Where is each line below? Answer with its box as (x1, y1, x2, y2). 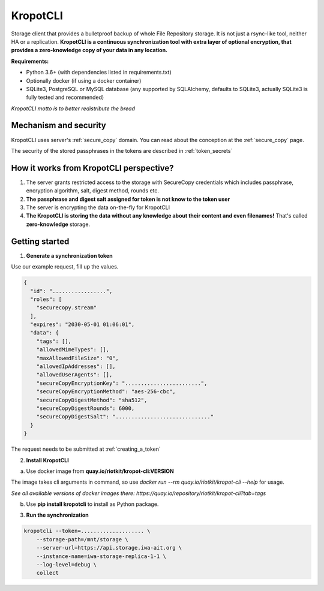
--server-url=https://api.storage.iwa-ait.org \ (36, 544, 182, 551)
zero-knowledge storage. (26, 221, 90, 228)
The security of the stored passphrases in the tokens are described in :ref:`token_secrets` (11, 147, 233, 154)
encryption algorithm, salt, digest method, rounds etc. (26, 187, 159, 194)
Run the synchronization (26, 511, 89, 518)
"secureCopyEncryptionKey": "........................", (36, 379, 208, 387)
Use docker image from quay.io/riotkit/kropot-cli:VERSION (26, 468, 174, 475)
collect (36, 569, 59, 577)
